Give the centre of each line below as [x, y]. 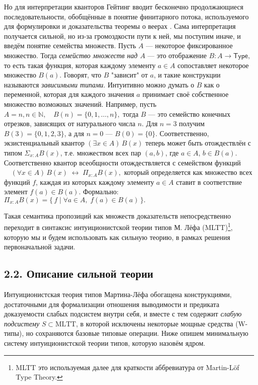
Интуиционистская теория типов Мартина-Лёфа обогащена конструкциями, [118, 294]
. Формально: [98, 192]
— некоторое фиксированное [189, 45]
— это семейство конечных [189, 114]
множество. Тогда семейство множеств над [71, 55]
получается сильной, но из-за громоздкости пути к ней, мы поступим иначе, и [123, 36]
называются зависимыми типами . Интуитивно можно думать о [99, 84]
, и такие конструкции [187, 75]
